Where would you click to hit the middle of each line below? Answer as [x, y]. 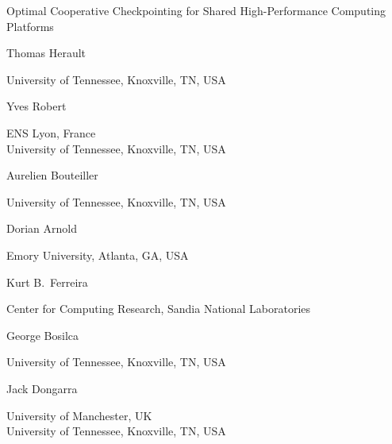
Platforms [30, 26]
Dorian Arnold [42, 228]
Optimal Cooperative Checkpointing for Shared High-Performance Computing [196, 10]
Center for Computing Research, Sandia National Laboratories [159, 309]
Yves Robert [37, 106]
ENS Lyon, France [51, 132]
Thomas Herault [46, 53]
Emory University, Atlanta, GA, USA [98, 255]
